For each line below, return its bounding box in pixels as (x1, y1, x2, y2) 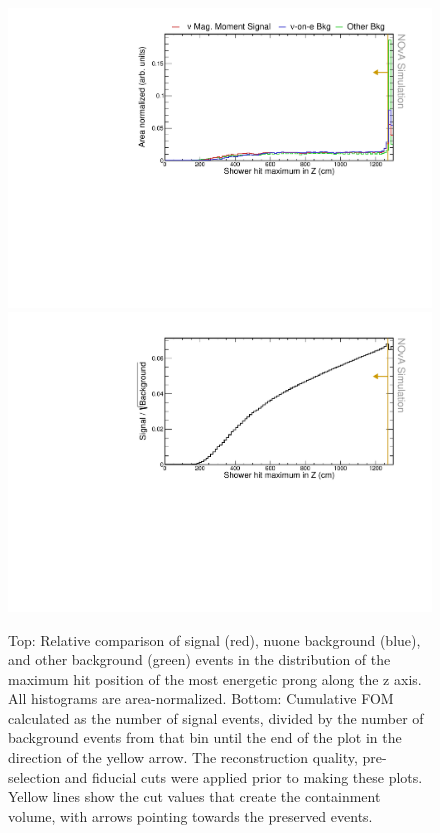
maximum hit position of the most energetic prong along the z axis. (8, 668, 422, 689)
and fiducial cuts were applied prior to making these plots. (64, 766, 423, 787)
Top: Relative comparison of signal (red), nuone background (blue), (8, 629, 421, 650)
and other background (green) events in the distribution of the (8, 649, 391, 670)
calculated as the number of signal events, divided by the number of (8, 707, 424, 728)
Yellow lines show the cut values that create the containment (8, 786, 381, 807)
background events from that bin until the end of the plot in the (8, 727, 402, 748)
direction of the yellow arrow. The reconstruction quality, (8, 747, 358, 768)
